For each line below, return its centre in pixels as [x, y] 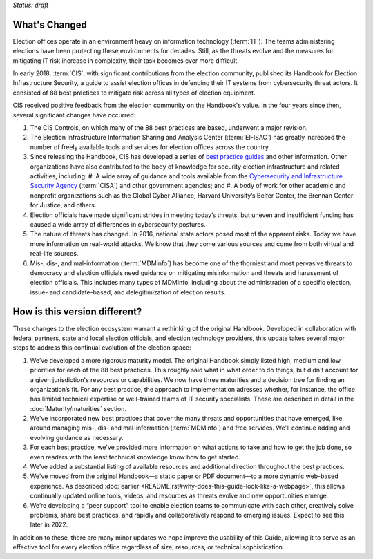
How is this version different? [77, 312]
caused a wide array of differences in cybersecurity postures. [118, 224]
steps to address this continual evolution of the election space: [102, 348]
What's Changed [50, 25]
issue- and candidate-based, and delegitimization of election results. [128, 292]
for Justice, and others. [63, 205]
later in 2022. [49, 524]
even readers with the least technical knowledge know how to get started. [135, 457]
